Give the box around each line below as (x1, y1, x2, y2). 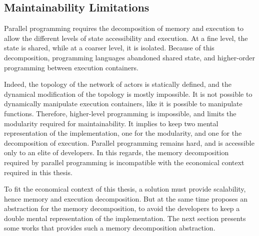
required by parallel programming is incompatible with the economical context (4, 157, 244, 167)
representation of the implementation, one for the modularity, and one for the (4, 128, 242, 138)
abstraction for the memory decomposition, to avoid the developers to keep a (4, 203, 240, 214)
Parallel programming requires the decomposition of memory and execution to (4, 23, 243, 33)
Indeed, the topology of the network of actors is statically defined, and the (4, 79, 231, 89)
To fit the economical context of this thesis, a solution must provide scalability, (4, 184, 246, 194)
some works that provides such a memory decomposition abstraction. (4, 223, 215, 233)
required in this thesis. (4, 167, 72, 177)
